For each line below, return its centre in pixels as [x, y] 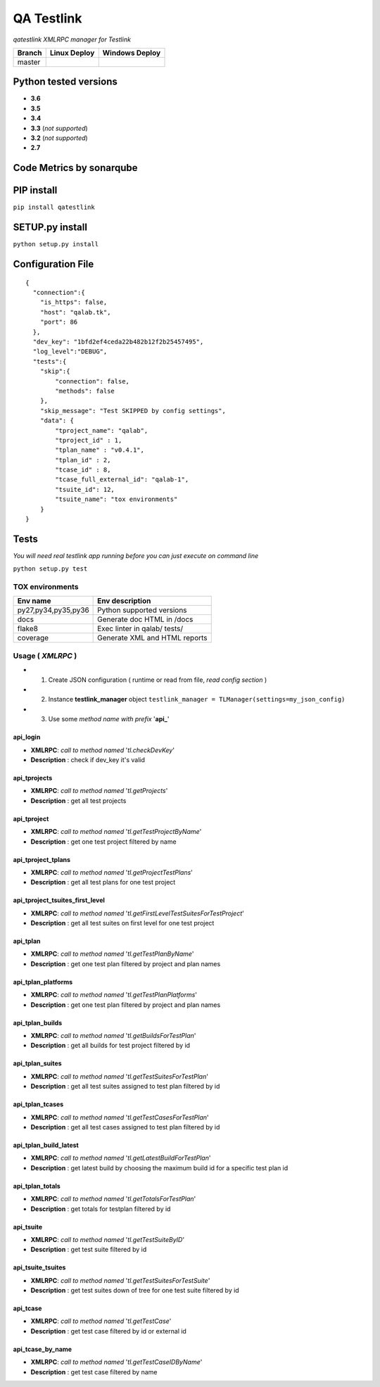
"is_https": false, [74, 302]
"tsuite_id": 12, [85, 489]
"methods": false [85, 391]
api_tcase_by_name [43, 1349]
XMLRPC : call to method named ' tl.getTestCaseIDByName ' [116, 1362]
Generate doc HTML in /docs [145, 619]
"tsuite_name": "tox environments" [116, 499]
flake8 [28, 628]
